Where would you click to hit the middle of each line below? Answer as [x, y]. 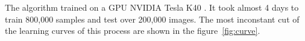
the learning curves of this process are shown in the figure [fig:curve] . [133, 31]
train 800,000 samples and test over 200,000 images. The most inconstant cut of [152, 19]
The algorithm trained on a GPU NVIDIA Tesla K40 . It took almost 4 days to [152, 7]
